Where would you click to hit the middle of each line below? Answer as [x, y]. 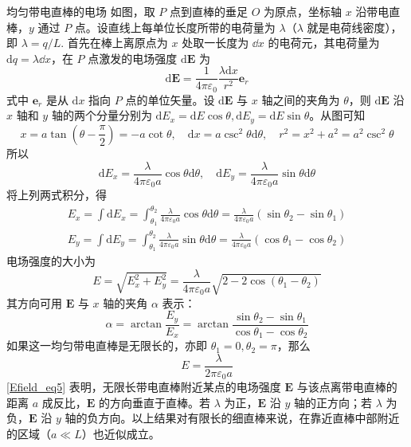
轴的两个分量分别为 [102, 115]
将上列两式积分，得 [57, 195]
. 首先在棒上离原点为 [114, 43]
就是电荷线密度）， [354, 27]
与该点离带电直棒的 [347, 387]
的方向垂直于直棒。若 [155, 402]
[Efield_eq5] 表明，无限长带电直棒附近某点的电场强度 [144, 387]
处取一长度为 [215, 43]
